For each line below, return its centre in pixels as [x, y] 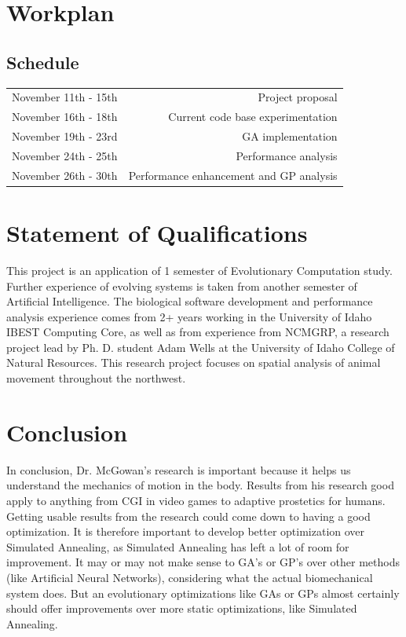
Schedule [43, 62]
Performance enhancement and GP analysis [233, 175]
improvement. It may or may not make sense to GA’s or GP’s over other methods [203, 562]
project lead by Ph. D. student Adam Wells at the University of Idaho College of [201, 347]
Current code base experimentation [253, 117]
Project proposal [298, 97]
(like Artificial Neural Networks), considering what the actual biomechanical [190, 577]
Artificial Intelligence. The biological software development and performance [190, 301]
